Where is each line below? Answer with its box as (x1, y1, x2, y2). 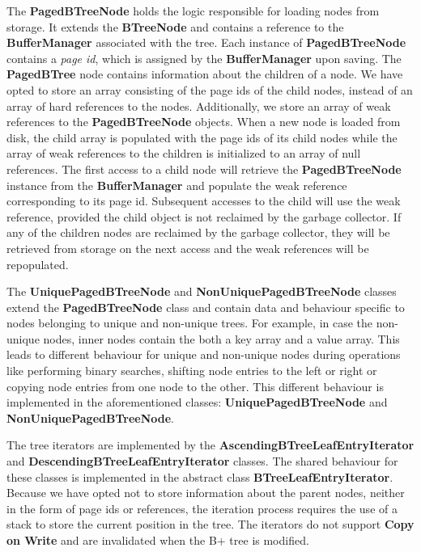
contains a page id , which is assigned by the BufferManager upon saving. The (6, 49, 402, 66)
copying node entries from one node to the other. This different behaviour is (6, 377, 384, 394)
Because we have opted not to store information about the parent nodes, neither (6, 484, 405, 501)
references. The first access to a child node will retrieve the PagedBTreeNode (6, 160, 402, 177)
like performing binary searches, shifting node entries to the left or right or (6, 362, 377, 379)
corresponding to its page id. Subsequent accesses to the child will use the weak (6, 192, 401, 209)
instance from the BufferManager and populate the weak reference (6, 176, 347, 193)
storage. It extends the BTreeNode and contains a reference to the (6, 18, 344, 35)
